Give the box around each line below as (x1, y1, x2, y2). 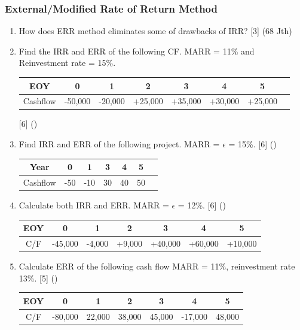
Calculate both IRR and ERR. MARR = (19, 199, 169, 211)
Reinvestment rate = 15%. (19, 56, 116, 69)
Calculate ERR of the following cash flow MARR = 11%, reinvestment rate (19, 260, 295, 273)
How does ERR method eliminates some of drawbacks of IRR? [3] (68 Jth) (19, 25, 292, 37)
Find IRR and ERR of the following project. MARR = (19, 138, 220, 150)
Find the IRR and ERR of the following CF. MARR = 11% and (19, 44, 255, 57)
